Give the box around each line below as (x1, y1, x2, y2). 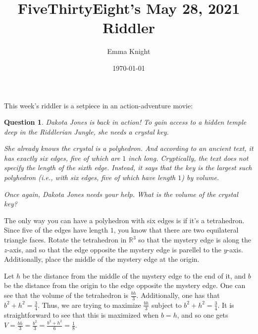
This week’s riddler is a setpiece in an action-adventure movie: (4, 100, 193, 110)
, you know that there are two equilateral (113, 225, 239, 235)
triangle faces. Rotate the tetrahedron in (4, 235, 127, 245)
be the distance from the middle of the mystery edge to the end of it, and (22, 270, 246, 281)
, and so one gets (177, 309, 228, 320)
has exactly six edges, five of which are (4, 152, 120, 163)
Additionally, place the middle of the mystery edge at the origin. (4, 254, 200, 264)
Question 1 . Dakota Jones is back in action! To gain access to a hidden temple (4, 117, 247, 127)
